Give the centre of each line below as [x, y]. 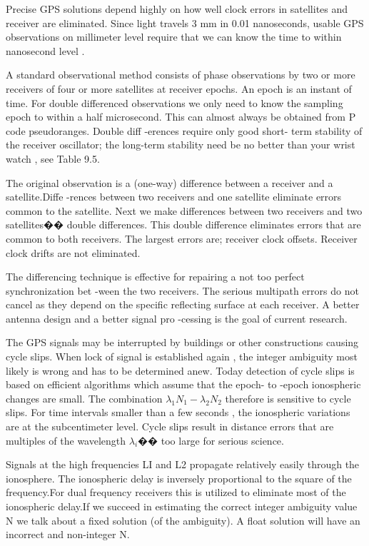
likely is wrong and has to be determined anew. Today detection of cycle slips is [180, 370]
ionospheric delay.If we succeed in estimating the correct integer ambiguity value [182, 506]
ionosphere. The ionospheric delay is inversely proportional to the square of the [179, 478]
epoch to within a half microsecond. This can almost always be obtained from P [181, 117]
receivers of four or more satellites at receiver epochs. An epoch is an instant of [179, 88]
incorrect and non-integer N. [68, 534]
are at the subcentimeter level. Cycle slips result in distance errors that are [170, 426]
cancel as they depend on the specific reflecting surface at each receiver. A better [183, 304]
